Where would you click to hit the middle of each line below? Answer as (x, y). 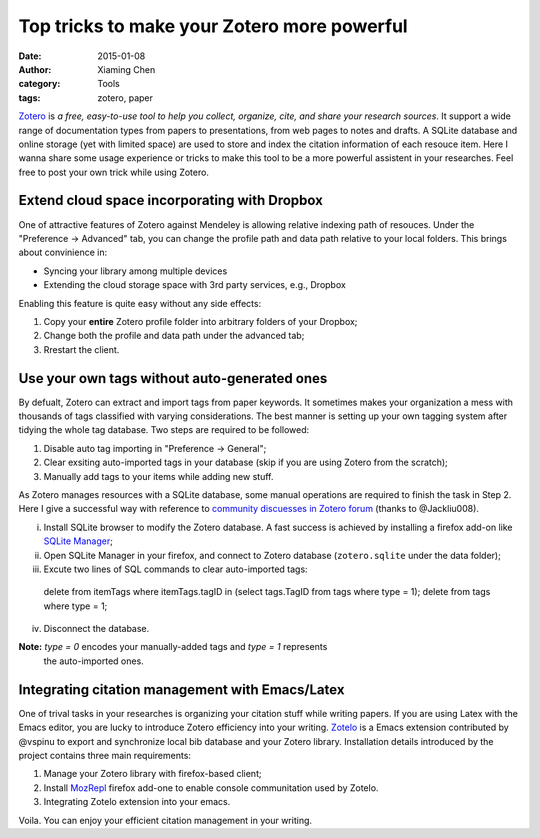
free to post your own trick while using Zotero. (114, 172)
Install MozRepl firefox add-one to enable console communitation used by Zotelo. (211, 787)
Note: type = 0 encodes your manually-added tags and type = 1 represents (173, 647)
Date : (30, 56)
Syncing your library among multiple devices (135, 271)
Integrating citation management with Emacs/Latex (181, 689)
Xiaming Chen (126, 69)
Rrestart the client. (81, 349)
